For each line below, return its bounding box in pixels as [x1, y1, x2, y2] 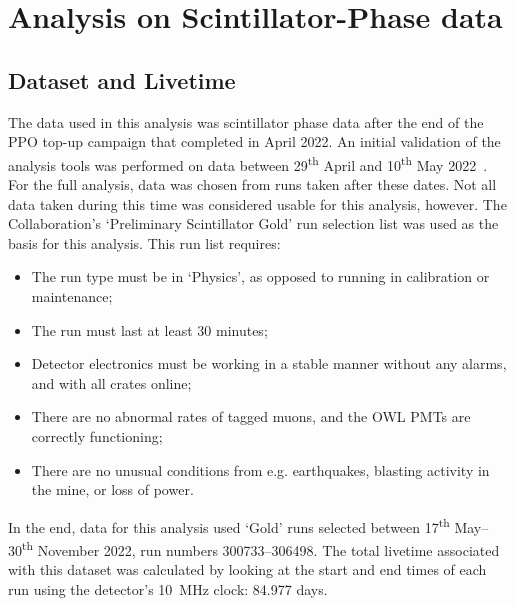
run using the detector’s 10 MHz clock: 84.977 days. [8, 578, 328, 599]
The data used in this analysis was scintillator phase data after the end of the [8, 111, 484, 132]
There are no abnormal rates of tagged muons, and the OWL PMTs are [31, 406, 471, 427]
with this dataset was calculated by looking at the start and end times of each [8, 559, 487, 580]
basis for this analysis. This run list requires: [8, 232, 281, 253]
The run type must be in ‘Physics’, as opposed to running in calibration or [31, 266, 490, 287]
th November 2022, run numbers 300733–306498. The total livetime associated [22, 536, 500, 560]
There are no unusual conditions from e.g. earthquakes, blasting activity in [31, 459, 490, 480]
